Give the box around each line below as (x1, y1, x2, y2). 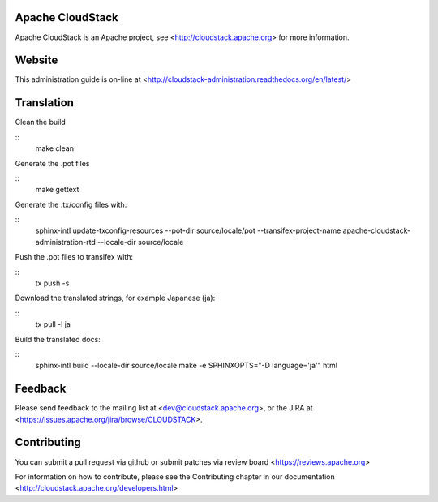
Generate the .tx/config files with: (15, 200, 127, 209)
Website (15, 54, 58, 67)
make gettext (35, 185, 79, 195)
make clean (35, 144, 75, 153)
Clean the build (15, 118, 67, 127)
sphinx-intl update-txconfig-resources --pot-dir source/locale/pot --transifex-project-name (35, 225, 341, 235)
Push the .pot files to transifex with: (15, 252, 134, 262)
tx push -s (35, 278, 70, 288)
